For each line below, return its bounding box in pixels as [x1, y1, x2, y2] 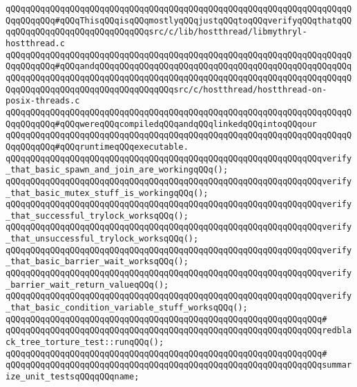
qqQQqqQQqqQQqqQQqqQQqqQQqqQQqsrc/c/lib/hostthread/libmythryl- [6, 27, 307, 37]
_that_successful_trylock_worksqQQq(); [6, 210, 189, 221]
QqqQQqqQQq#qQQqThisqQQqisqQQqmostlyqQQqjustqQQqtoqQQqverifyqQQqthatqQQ [6, 15, 352, 26]
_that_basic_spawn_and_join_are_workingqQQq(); [6, 165, 229, 175]
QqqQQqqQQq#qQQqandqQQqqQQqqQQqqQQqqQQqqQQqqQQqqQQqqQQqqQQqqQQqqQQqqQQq [6, 61, 352, 72]
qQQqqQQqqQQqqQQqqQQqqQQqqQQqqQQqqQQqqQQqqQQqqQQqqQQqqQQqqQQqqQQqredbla [6, 326, 352, 336]
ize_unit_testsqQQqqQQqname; [6, 372, 139, 381]
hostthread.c [6, 38, 65, 48]
